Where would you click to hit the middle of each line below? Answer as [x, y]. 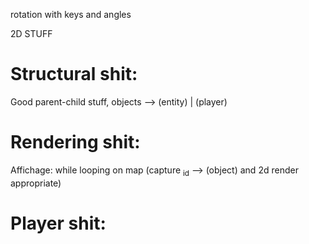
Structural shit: [74, 74]
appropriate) [36, 183]
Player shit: [58, 223]
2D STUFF [31, 33]
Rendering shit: [75, 142]
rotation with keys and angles [71, 14]
